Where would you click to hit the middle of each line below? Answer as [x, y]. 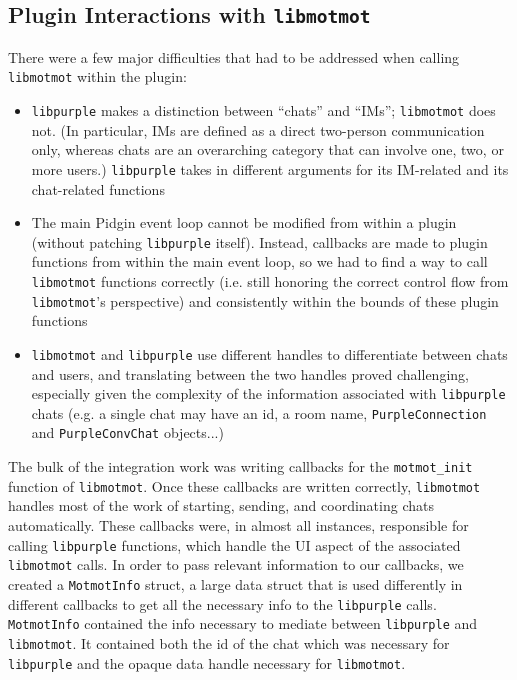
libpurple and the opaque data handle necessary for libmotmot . [207, 662]
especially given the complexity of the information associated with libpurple [268, 393]
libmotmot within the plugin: [97, 76]
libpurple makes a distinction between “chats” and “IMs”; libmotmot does [263, 110]
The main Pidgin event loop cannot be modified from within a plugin [244, 222]
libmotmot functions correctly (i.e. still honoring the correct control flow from [270, 280]
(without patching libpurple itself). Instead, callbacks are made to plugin [259, 241]
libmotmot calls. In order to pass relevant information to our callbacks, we [236, 564]
